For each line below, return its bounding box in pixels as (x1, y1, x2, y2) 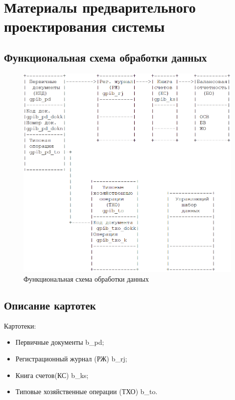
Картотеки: (4, 320, 36, 331)
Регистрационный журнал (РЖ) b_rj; (15, 353, 127, 363)
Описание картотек (4, 297, 96, 312)
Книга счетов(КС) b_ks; (15, 370, 89, 380)
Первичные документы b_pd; (15, 337, 104, 347)
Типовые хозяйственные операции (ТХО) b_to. (15, 386, 158, 397)
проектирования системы (4, 16, 165, 36)
